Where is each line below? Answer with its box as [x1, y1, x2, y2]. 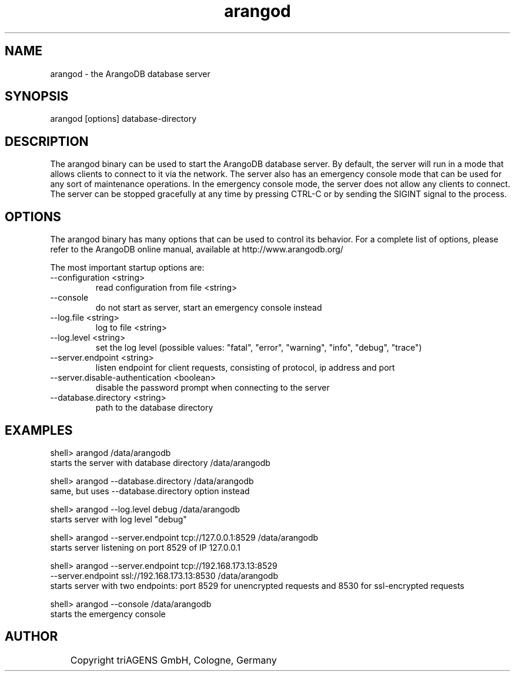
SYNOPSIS [5, 89, 69, 104]
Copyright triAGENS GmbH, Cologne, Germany [70, 654, 277, 666]
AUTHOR [5, 629, 58, 644]
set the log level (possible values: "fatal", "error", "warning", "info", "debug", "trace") [95, 342, 422, 353]
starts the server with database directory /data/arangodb [50, 457, 270, 468]
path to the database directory [95, 402, 213, 413]
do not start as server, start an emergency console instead [95, 302, 322, 313]
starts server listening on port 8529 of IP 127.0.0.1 [50, 542, 240, 552]
